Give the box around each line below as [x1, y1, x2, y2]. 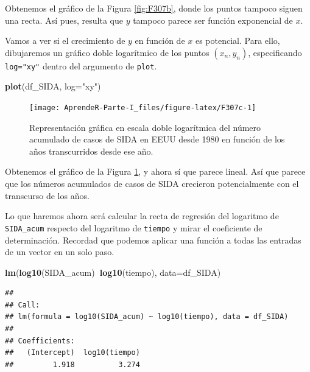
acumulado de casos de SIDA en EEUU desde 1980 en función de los [29, 133, 285, 146]
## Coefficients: [5, 336, 75, 345]
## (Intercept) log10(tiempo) [5, 348, 140, 357]
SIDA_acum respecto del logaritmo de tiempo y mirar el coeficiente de [5, 221, 262, 234]
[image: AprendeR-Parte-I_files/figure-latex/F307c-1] [29, 104, 256, 113]
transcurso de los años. [5, 189, 90, 202]
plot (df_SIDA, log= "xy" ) [5, 80, 101, 93]
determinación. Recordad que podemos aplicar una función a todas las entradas [5, 233, 301, 246]
